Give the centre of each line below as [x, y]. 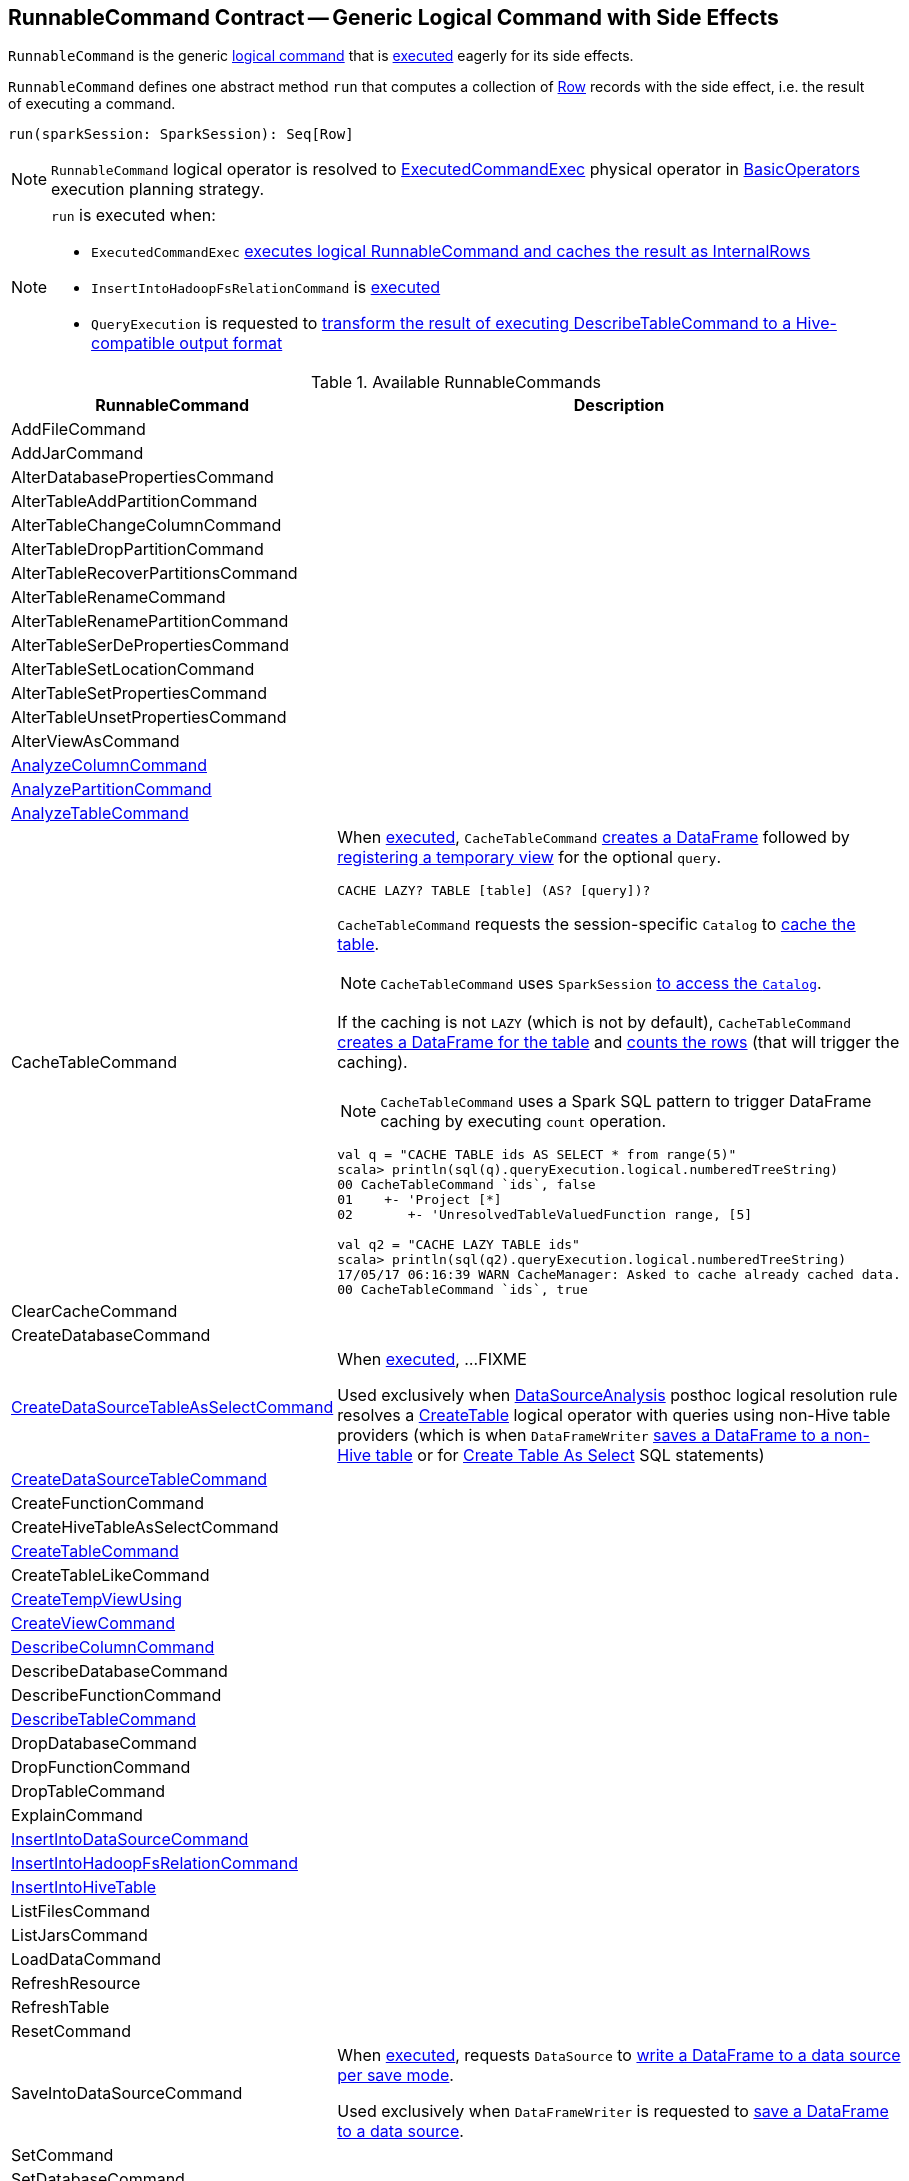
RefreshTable [60, 2007]
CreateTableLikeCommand [110, 1575]
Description [619, 405]
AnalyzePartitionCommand [111, 789]
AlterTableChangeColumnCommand [146, 525]
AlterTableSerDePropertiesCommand [150, 645]
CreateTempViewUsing [97, 1599]
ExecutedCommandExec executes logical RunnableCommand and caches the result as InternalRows [451, 251]
